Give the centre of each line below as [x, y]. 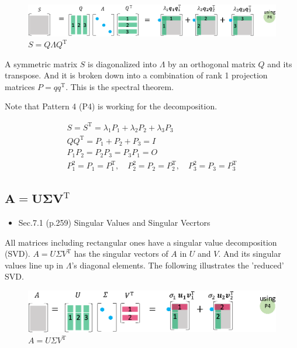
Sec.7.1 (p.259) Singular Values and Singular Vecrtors [114, 223]
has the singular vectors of [121, 254]
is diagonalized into [122, 63]
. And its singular [250, 254]
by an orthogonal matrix [212, 63]
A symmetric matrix [41, 63]
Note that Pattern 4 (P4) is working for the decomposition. [111, 106]
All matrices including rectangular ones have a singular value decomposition [141, 242]
